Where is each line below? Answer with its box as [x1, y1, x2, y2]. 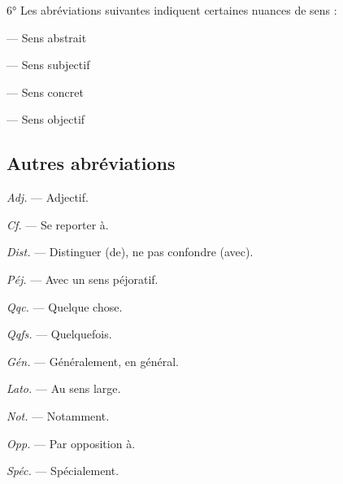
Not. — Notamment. [7, 407, 110, 424]
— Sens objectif [7, 111, 85, 128]
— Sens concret [7, 83, 84, 100]
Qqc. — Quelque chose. [7, 298, 123, 315]
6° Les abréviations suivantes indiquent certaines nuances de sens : [7, 2, 337, 18]
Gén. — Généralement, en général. [7, 352, 179, 369]
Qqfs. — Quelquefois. [7, 325, 112, 342]
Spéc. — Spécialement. [7, 462, 119, 479]
